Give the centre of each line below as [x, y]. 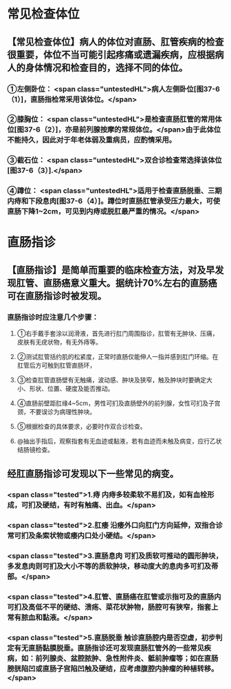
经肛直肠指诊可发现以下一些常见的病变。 [93, 474]
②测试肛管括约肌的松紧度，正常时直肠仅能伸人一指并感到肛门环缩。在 [118, 357]
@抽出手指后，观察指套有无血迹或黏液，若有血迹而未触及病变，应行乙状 [119, 441]
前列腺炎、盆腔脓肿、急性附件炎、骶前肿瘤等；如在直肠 [127, 659]
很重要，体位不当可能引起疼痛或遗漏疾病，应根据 [111, 55]
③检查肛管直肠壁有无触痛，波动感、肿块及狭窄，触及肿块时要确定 [112, 380]
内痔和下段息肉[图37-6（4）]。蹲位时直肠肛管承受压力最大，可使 [114, 201]
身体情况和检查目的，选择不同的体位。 [106, 67]
